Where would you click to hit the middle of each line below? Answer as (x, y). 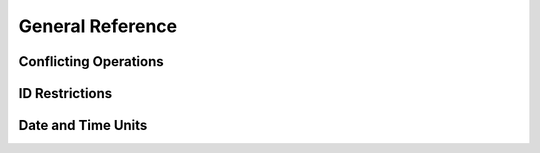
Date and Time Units (83, 125)
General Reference (98, 26)
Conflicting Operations (91, 61)
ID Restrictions (65, 93)
